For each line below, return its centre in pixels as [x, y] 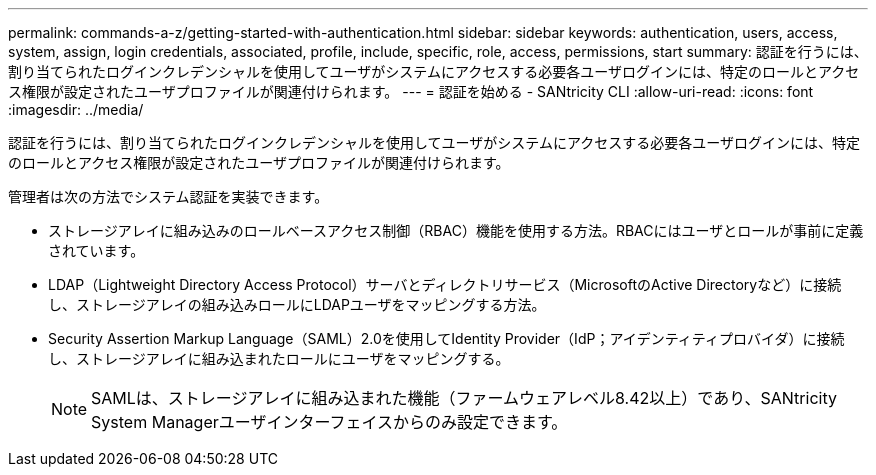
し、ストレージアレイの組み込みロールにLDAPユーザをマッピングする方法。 [297, 304]
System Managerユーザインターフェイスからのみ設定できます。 [329, 422]
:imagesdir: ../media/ [76, 109]
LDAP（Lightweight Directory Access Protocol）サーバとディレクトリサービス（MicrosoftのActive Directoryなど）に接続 [445, 284]
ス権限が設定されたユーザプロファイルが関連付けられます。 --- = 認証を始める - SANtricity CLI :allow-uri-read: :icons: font [411, 91]
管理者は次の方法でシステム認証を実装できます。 [168, 196]
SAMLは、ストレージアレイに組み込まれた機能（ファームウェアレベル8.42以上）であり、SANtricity [464, 398]
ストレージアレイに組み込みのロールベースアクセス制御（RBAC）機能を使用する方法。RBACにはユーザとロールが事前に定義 [456, 230]
